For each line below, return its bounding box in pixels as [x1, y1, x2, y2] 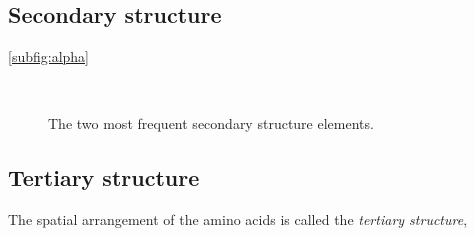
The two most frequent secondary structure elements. [48, 113, 374, 134]
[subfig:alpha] [8, 46, 90, 67]
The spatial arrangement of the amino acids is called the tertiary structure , [8, 209, 468, 230]
